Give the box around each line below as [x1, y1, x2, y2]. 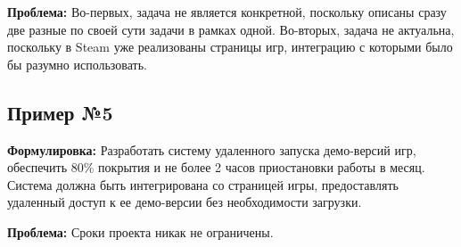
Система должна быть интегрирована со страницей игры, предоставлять [7, 175, 399, 193]
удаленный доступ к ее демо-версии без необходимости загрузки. [7, 193, 362, 211]
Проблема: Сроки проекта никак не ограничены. [7, 222, 274, 241]
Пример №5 [7, 98, 113, 126]
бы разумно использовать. [7, 54, 147, 73]
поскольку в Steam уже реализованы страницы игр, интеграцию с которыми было [7, 37, 453, 56]
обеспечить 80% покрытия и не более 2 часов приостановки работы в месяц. [7, 158, 425, 177]
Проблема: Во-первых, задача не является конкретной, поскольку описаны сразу [7, 3, 447, 21]
